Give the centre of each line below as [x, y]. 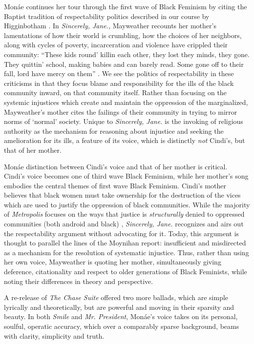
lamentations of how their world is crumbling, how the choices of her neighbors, [123, 35]
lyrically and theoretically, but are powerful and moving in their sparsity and [119, 307]
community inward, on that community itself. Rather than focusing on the [115, 92]
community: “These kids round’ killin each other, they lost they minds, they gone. [127, 54]
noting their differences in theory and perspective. [79, 281]
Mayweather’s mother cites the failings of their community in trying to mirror [121, 111]
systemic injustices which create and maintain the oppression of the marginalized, [126, 102]
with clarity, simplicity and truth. [54, 335]
